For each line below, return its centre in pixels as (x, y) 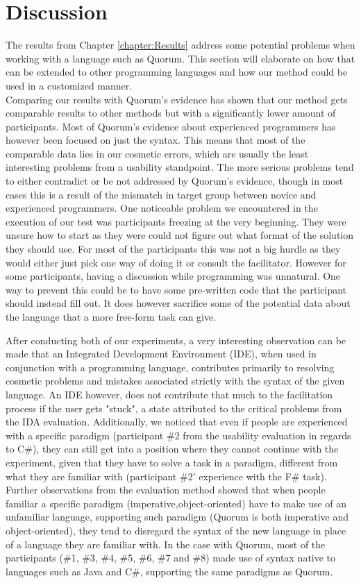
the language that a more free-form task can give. (111, 316)
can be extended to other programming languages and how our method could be (177, 72)
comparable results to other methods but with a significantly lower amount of (171, 113)
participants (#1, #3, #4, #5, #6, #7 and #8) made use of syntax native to (171, 558)
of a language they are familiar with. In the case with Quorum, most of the (166, 544)
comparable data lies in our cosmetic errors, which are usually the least (157, 153)
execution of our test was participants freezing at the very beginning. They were (176, 221)
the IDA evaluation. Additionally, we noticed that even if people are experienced (177, 422)
